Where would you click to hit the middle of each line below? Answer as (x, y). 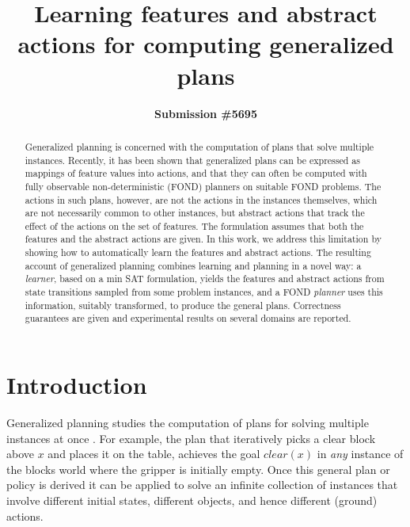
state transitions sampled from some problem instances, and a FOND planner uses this (204, 292)
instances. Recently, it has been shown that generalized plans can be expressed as (192, 160)
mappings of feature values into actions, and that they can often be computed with (196, 173)
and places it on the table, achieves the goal (154, 454)
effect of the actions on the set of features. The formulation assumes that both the (194, 225)
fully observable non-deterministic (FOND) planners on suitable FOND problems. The (203, 186)
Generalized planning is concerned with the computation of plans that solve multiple (199, 146)
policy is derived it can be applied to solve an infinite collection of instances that (202, 485)
